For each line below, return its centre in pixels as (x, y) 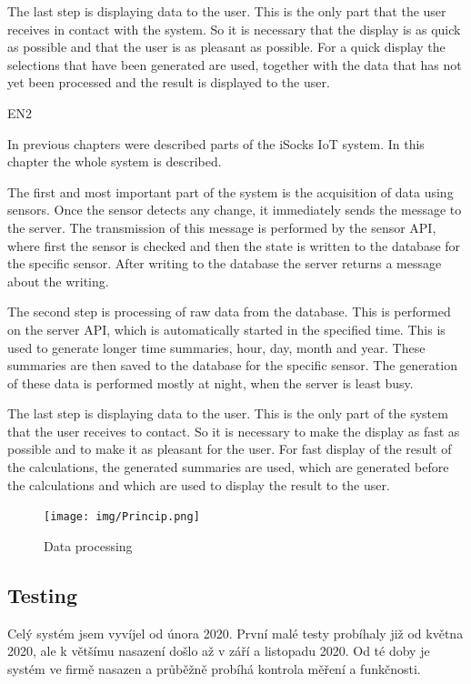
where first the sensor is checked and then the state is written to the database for (234, 245)
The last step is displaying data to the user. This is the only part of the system (228, 413)
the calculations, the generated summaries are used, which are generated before (228, 467)
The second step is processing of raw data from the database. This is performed (229, 312)
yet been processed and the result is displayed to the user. (169, 82)
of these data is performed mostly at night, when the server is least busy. (210, 382)
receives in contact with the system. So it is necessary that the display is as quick (234, 29)
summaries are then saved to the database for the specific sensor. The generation (232, 365)
